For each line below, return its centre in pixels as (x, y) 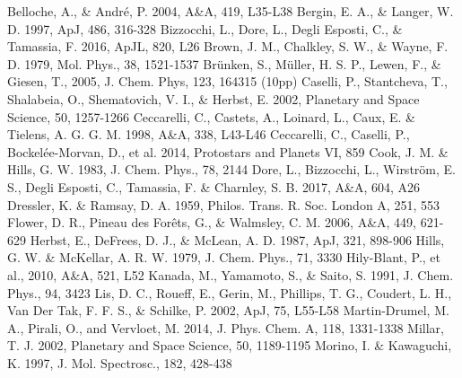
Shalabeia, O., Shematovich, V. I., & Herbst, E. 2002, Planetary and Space (214, 98)
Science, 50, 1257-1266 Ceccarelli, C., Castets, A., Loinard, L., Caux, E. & (212, 116)
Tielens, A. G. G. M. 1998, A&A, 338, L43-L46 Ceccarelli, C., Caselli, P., (209, 134)
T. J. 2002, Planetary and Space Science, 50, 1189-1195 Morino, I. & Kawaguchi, (230, 345)
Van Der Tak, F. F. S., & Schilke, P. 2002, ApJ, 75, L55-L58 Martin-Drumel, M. (228, 310)
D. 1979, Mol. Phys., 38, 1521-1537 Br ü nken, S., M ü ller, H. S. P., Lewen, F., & (224, 63)
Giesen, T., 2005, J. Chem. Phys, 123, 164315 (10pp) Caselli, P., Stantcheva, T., (227, 81)
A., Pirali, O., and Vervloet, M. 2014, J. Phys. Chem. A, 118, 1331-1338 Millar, (226, 327)
